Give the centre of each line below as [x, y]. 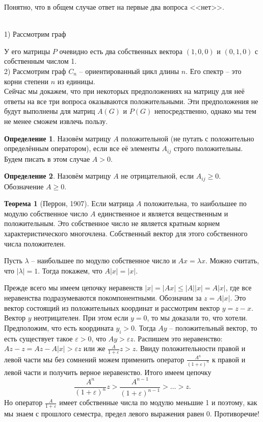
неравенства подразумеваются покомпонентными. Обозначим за [103, 297]
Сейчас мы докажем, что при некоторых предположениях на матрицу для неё [124, 91]
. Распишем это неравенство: [178, 338]
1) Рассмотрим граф [35, 34]
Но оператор [23, 402]
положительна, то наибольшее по [195, 203]
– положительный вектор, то [213, 327]
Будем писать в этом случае [47, 158]
